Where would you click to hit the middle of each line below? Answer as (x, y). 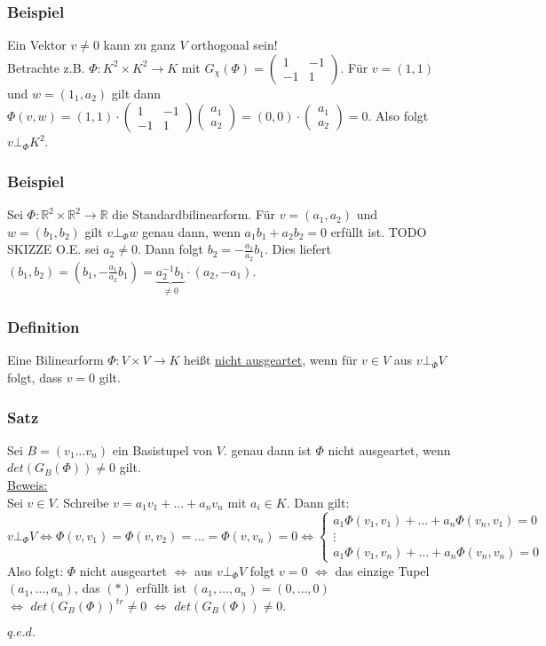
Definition (44, 327)
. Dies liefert (297, 249)
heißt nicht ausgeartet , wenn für (271, 360)
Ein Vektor (37, 45)
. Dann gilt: (318, 502)
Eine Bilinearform (55, 360)
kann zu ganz (139, 45)
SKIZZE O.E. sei (53, 249)
